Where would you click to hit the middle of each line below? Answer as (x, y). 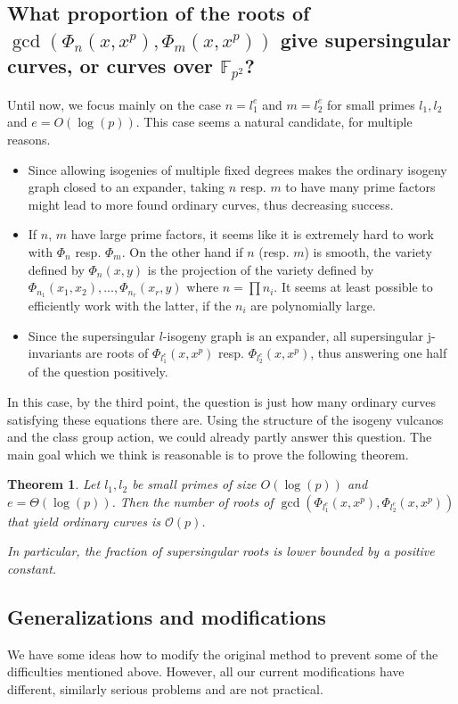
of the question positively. (98, 372)
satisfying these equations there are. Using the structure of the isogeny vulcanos (225, 419)
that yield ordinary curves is (84, 521)
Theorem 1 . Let (54, 484)
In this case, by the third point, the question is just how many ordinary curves (221, 401)
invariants (55, 353)
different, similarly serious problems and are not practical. (165, 689)
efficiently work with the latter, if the (130, 305)
